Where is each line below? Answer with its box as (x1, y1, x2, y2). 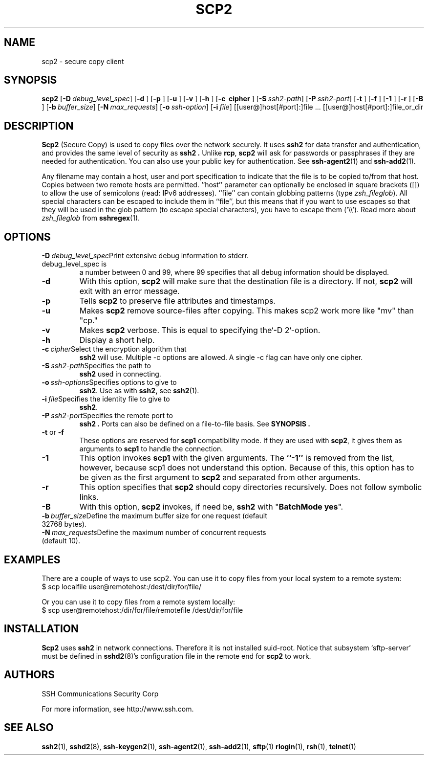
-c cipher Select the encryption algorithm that (42, 345, 187, 354)
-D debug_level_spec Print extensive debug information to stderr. (42, 251, 249, 260)
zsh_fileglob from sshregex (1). (42, 214, 140, 223)
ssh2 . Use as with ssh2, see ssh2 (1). (79, 386, 199, 395)
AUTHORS (4, 669, 55, 681)
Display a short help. (79, 335, 155, 345)
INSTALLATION (4, 623, 79, 635)
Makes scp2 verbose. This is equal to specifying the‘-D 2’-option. (79, 325, 321, 335)
